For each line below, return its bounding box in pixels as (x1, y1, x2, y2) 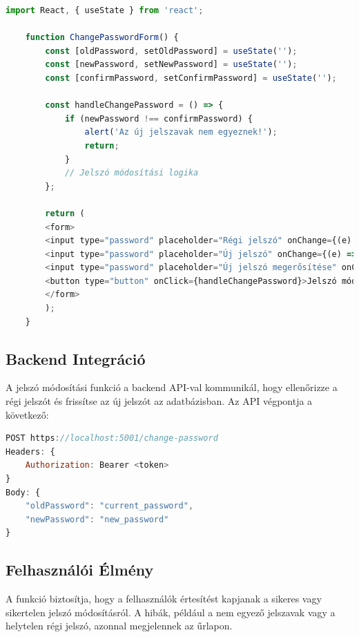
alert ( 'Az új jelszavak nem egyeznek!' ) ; (84, 127, 278, 137)
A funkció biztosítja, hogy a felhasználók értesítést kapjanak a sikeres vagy (6, 591, 322, 606)
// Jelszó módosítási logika (64, 168, 199, 178)
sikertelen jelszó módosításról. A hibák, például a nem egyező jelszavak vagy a (6, 605, 336, 619)
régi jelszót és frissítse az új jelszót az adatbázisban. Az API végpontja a (6, 394, 313, 408)
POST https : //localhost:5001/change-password (6, 433, 218, 444)
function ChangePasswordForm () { (25, 32, 179, 43)
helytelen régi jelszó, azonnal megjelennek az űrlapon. (6, 618, 233, 633)
